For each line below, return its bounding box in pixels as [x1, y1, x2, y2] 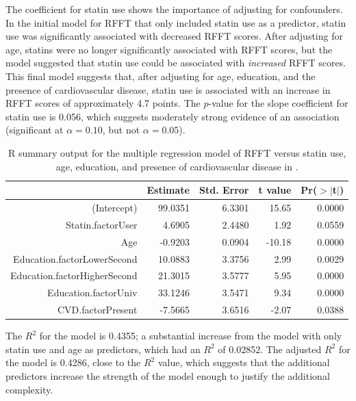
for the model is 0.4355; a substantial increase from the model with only [39, 328, 342, 343]
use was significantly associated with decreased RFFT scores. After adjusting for [5, 29, 343, 43]
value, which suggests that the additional [157, 355, 330, 370]
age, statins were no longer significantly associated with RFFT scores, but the [5, 42, 333, 56]
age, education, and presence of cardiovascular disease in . [55, 159, 298, 173]
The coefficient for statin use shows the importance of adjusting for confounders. [5, 2, 343, 16]
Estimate [147, 183, 190, 197]
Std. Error [199, 183, 249, 197]
